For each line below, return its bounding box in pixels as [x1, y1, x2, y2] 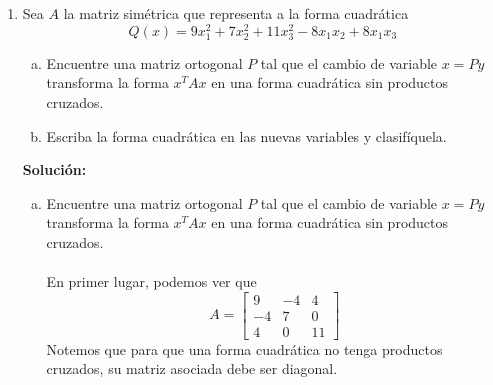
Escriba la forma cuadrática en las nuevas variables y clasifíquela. [46, 125, 447, 146]
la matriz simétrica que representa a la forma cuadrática [63, 3, 409, 23]
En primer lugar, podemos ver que [46, 271, 257, 292]
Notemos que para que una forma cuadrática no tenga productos [46, 338, 443, 359]
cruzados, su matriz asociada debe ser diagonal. [46, 358, 338, 379]
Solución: [22, 159, 87, 180]
